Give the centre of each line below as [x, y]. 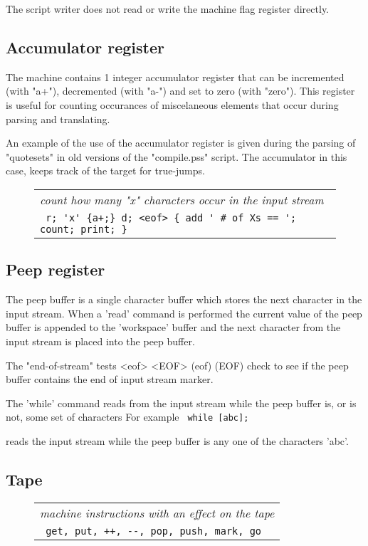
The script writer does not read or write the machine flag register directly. [168, 9]
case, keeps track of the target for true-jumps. [105, 170]
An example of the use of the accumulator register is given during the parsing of [181, 143]
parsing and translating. [58, 119]
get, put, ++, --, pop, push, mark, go [154, 531]
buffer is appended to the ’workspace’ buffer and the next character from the [173, 327]
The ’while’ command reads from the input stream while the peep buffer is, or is [181, 403]
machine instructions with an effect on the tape [157, 513]
